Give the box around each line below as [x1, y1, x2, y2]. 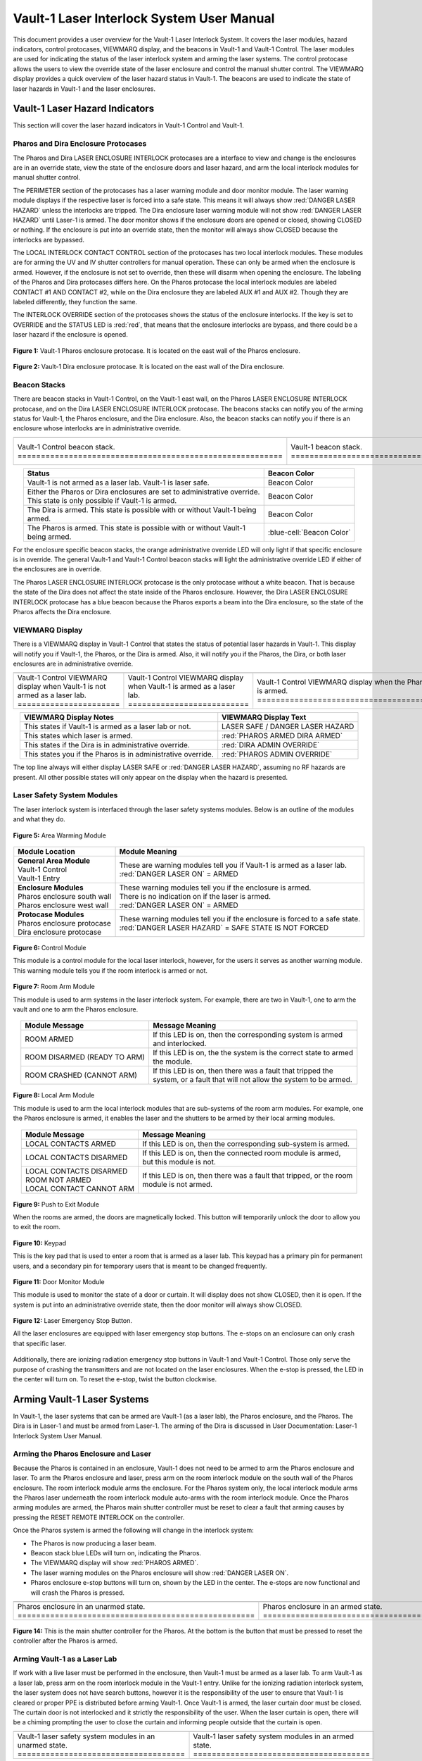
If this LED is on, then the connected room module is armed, [142, 1148, 341, 1158]
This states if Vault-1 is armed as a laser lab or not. [23, 722, 191, 732]
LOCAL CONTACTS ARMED [25, 1138, 116, 1148]
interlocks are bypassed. [13, 235, 84, 244]
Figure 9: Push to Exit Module [13, 1200, 100, 1208]
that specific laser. [13, 1339, 67, 1348]
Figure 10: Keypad [13, 1238, 67, 1247]
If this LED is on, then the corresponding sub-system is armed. [142, 1138, 350, 1148]
